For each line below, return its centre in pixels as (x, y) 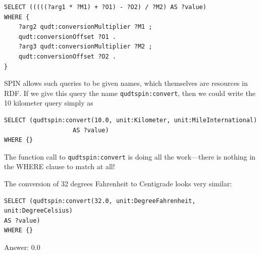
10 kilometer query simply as (49, 103)
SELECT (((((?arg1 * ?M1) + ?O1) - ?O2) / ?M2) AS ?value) (105, 7)
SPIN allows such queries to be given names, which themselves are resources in (126, 83)
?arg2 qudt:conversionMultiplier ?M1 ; (85, 27)
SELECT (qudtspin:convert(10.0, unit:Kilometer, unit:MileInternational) (131, 120)
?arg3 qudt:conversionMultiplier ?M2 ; (85, 47)
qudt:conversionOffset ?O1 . (67, 37)
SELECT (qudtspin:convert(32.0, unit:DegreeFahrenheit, (100, 201)
